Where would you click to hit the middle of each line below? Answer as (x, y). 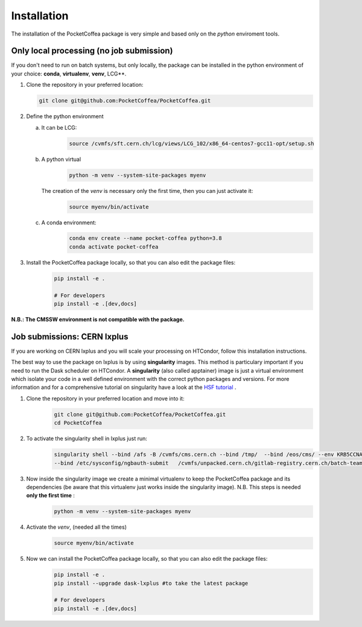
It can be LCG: (59, 127)
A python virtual (61, 159)
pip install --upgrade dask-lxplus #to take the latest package (151, 583)
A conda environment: (69, 222)
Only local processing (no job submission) (92, 51)
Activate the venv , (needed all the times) (76, 527)
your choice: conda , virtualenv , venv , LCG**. (69, 74)
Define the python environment (65, 116)
